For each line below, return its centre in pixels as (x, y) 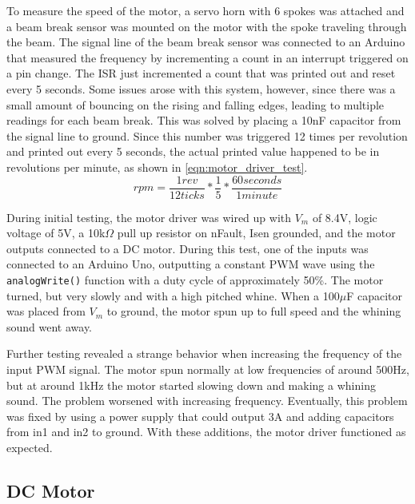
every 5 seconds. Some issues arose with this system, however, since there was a (201, 88)
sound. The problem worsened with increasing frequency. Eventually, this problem (207, 401)
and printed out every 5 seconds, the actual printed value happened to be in (193, 151)
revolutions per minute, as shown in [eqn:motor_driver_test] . (157, 167)
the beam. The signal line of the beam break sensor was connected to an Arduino (206, 42)
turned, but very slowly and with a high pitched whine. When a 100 (173, 295)
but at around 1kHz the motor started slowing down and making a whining (191, 385)
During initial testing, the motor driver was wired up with (149, 217)
